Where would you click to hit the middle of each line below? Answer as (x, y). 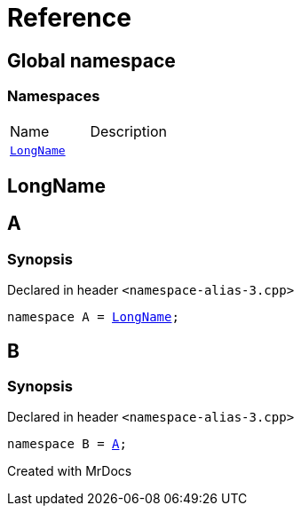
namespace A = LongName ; (93, 317)
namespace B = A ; (67, 444)
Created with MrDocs (70, 471)
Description (128, 131)
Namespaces (54, 96)
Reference (69, 18)
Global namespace (91, 60)
